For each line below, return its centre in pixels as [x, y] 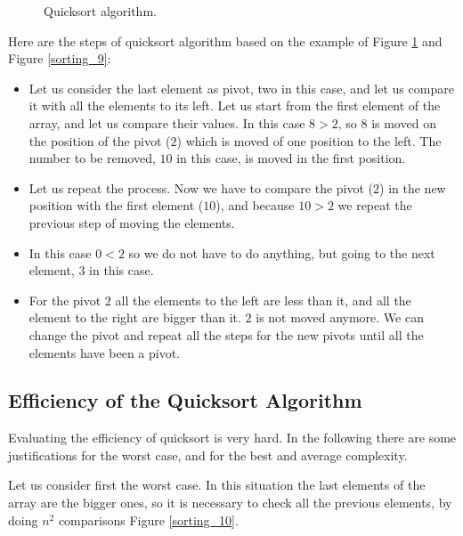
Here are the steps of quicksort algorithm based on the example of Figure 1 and [225, 41]
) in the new [413, 187]
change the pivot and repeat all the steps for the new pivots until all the [226, 334]
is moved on [404, 122]
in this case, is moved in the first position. [291, 158]
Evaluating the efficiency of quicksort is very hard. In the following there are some [232, 438]
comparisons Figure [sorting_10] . [148, 520]
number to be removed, [92, 158]
